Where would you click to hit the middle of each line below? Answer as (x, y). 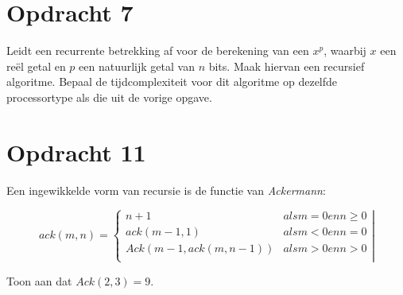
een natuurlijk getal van (137, 66)
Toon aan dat (39, 280)
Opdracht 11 (76, 151)
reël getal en (36, 66)
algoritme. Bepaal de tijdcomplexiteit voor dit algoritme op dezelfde (172, 82)
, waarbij (345, 50)
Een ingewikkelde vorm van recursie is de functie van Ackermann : (166, 190)
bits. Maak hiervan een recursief (287, 66)
